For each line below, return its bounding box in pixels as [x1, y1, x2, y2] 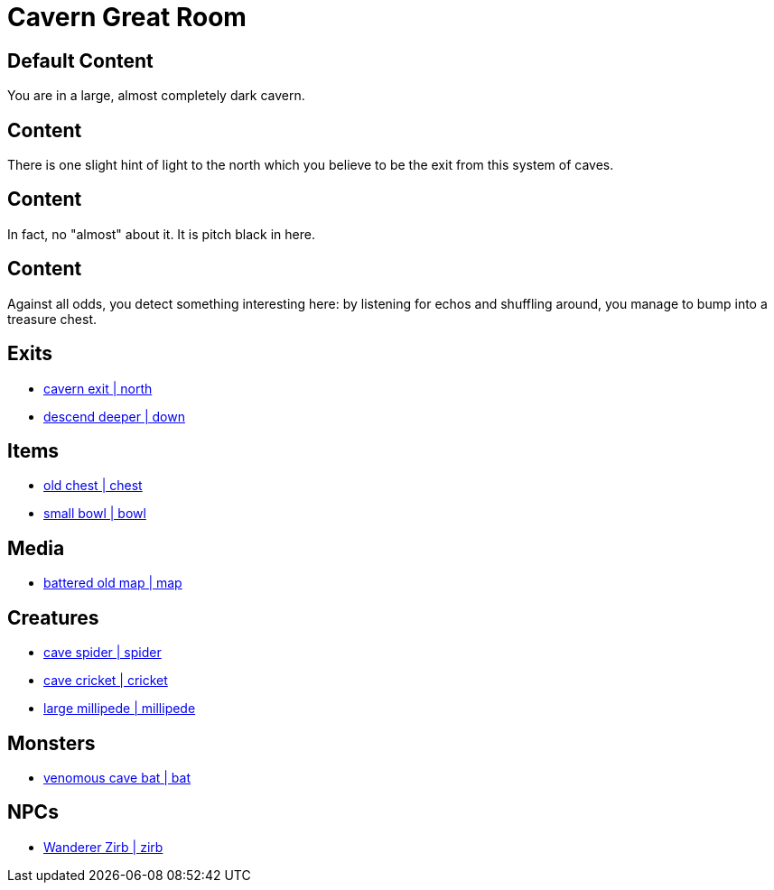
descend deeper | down [43, 408, 185, 424]
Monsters [7, 731, 96, 755]
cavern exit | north [43, 380, 153, 396]
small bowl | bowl [43, 505, 146, 522]
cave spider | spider [43, 644, 162, 661]
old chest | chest [43, 477, 143, 494]
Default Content [7, 49, 154, 72]
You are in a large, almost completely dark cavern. [7, 88, 305, 104]
